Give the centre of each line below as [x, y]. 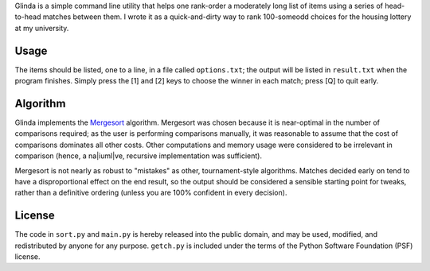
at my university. [42, 28]
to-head [28, 17]
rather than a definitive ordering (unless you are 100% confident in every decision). [151, 193]
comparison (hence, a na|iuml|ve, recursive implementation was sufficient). [139, 156]
